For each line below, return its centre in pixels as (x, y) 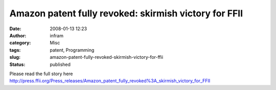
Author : (18, 35)
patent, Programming (72, 50)
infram (57, 35)
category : (20, 43)
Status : (17, 64)
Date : (15, 29)
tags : (15, 50)
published (60, 64)
